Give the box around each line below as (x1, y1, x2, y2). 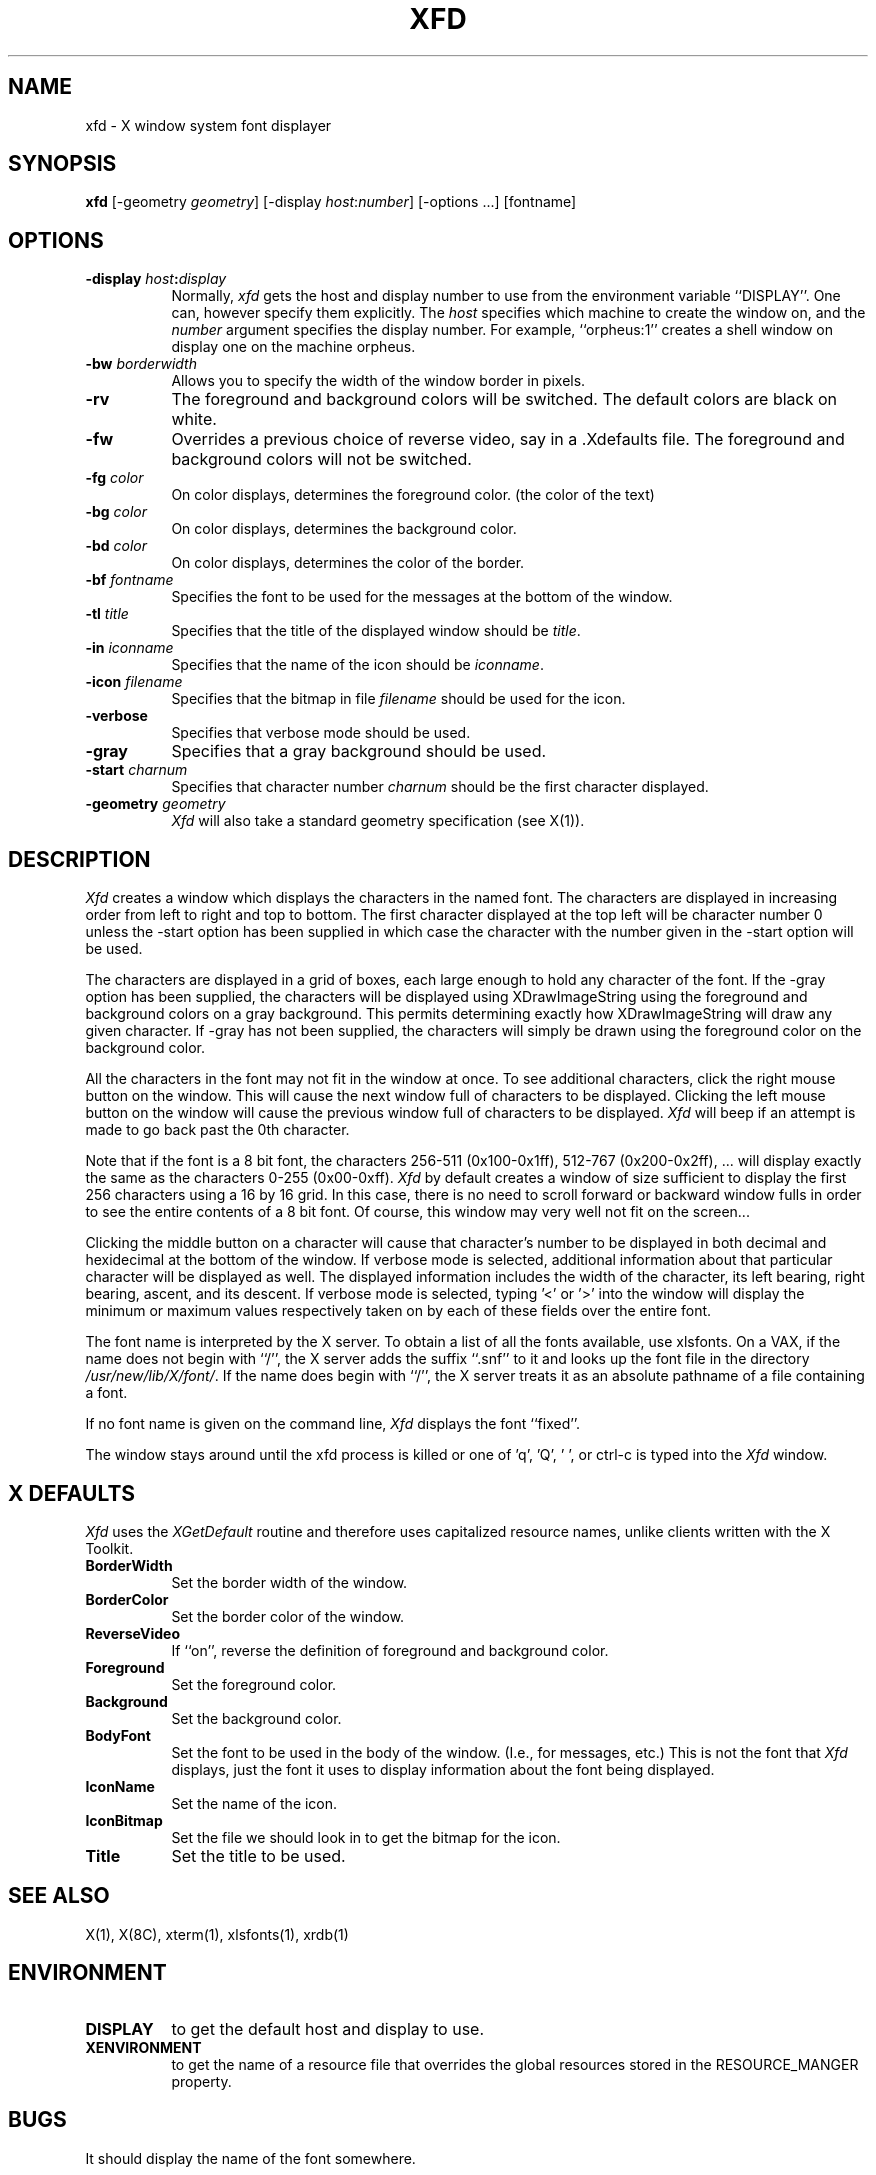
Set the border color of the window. (171, 1607, 405, 1625)
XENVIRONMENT (85, 2038, 202, 2056)
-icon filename (85, 673, 183, 691)
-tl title (85, 605, 129, 623)
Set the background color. (171, 1709, 342, 1727)
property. (171, 2072, 232, 2090)
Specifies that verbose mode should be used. (171, 724, 471, 742)
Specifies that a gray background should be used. (171, 741, 547, 762)
